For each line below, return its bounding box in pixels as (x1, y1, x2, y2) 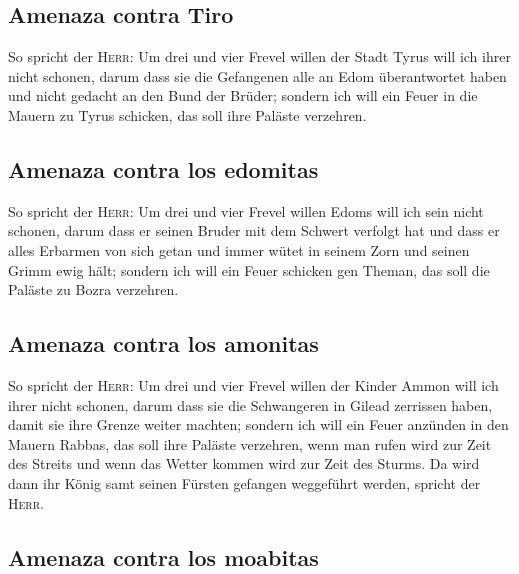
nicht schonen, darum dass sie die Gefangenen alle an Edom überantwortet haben (8, 65, 507, 86)
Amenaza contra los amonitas (8, 328, 319, 359)
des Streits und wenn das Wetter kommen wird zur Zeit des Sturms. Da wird (8, 453, 480, 474)
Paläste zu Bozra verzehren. (8, 279, 179, 300)
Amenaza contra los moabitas (8, 541, 319, 572)
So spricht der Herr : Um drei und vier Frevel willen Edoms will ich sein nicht (8, 200, 484, 221)
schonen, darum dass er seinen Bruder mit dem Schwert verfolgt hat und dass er (8, 220, 500, 241)
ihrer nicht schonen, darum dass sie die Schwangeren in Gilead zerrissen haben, (8, 394, 493, 415)
